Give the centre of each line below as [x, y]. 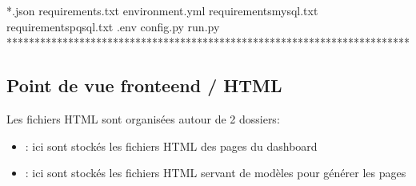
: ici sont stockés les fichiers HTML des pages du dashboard [171, 146]
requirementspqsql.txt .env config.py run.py [113, 26]
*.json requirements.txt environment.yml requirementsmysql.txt [162, 10]
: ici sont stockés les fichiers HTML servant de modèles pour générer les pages [216, 173]
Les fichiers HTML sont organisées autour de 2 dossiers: [143, 118]
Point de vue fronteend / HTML [144, 85]
